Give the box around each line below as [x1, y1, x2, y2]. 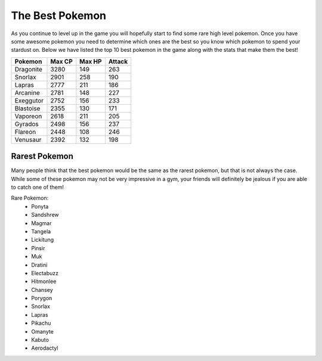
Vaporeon [14, 112, 42, 120]
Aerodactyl [31, 344, 58, 351]
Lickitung [31, 236, 54, 244]
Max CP [50, 57, 73, 66]
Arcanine [14, 88, 40, 97]
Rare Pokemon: [11, 194, 49, 202]
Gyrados [14, 120, 39, 128]
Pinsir [31, 244, 45, 251]
